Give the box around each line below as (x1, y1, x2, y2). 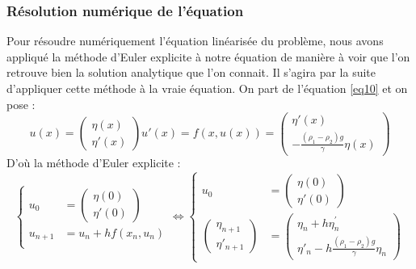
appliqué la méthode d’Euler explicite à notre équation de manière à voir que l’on (6, 48, 410, 65)
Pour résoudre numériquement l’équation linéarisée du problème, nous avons (6, 32, 384, 49)
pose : (6, 95, 36, 112)
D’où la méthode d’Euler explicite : (6, 154, 181, 171)
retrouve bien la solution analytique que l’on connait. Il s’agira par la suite (6, 64, 376, 81)
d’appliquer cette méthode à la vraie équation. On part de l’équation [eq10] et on (6, 80, 408, 96)
